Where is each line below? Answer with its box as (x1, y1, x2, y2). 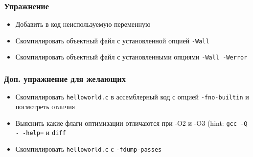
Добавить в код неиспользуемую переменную (15, 19, 151, 29)
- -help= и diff (15, 127, 66, 137)
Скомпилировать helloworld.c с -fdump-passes (15, 143, 162, 154)
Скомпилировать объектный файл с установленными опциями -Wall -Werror (15, 52, 248, 62)
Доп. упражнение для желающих (4, 73, 126, 85)
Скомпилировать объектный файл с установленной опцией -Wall (15, 35, 209, 45)
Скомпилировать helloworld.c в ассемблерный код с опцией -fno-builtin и (15, 92, 249, 102)
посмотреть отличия (15, 101, 75, 111)
